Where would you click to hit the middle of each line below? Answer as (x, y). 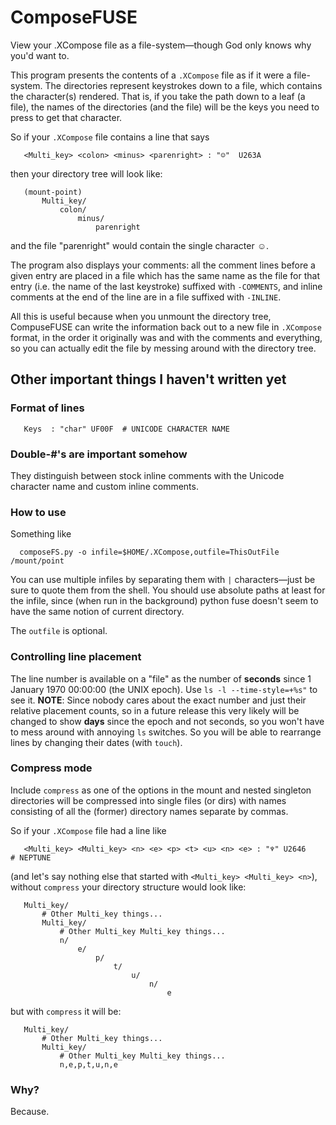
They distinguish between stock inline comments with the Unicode (147, 475)
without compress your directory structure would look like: (128, 887)
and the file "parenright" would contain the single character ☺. (139, 245)
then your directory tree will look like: (86, 173)
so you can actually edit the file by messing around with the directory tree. (163, 348)
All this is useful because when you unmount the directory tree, (141, 316)
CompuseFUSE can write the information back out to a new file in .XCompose (166, 327)
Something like (41, 534)
